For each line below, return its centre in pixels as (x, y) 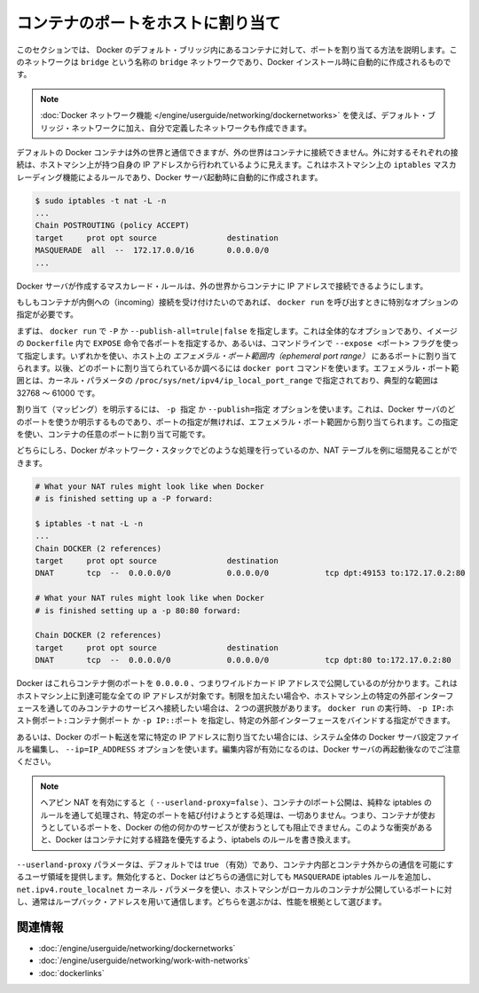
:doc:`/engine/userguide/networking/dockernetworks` (137, 948)
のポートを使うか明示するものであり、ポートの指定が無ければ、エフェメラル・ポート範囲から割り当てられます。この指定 (237, 422)
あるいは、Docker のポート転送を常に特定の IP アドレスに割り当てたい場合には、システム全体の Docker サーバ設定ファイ (238, 737)
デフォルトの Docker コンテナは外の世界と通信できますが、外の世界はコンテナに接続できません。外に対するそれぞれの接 (237, 152)
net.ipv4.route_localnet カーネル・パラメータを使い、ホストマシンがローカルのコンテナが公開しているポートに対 (234, 889)
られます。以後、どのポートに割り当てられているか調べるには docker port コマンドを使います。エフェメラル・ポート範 (238, 367)
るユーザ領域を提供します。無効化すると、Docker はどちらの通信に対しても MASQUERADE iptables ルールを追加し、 (226, 877)
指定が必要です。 (47, 314)
